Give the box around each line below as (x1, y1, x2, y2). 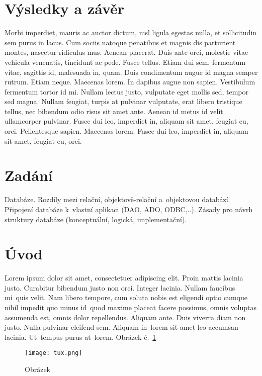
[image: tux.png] (25, 349, 82, 357)
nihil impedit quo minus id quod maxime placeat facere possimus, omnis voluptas (5, 302, 257, 313)
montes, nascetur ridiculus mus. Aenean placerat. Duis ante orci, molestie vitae (5, 47, 248, 57)
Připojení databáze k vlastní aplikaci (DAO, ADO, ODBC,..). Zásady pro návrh (5, 204, 253, 214)
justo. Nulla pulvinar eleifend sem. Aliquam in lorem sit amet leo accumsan (5, 322, 238, 332)
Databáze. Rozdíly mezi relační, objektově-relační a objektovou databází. (5, 194, 230, 205)
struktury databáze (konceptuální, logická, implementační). (5, 214, 187, 224)
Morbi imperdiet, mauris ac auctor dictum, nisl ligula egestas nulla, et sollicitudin (5, 27, 257, 38)
